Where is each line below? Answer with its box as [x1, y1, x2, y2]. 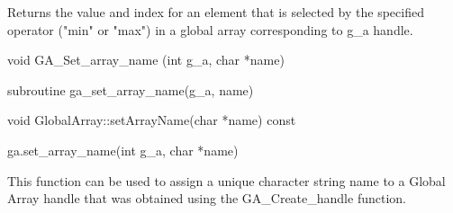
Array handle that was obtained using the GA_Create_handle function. [7, 189, 406, 208]
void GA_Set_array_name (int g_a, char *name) [7, 50, 285, 69]
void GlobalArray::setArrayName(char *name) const [7, 111, 296, 129]
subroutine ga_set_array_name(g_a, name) [7, 80, 254, 99]
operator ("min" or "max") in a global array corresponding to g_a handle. [7, 20, 413, 39]
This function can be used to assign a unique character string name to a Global [7, 171, 446, 190]
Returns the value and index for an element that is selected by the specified [7, 3, 424, 21]
